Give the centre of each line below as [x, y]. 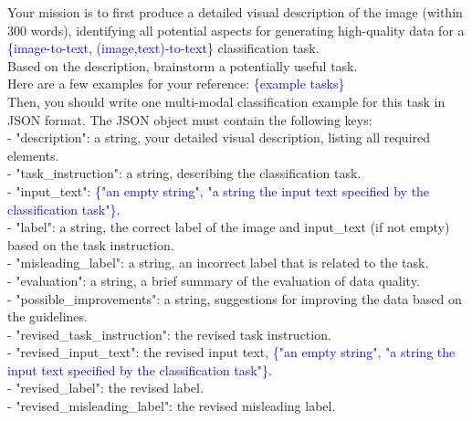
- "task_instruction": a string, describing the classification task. [184, 173]
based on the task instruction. [91, 244]
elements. [33, 155]
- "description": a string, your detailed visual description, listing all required [219, 137]
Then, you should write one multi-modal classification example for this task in [226, 101]
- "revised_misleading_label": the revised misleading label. [172, 406]
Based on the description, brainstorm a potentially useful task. [183, 65]
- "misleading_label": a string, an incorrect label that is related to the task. [218, 263]
